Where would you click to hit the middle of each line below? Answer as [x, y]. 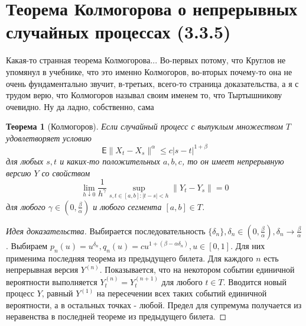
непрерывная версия [42, 269]
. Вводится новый [255, 281]
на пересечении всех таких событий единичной [182, 293]
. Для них [248, 245]
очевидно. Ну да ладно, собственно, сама [80, 106]
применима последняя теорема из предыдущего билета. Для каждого [130, 258]
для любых [25, 161]
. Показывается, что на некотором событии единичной [197, 269]
